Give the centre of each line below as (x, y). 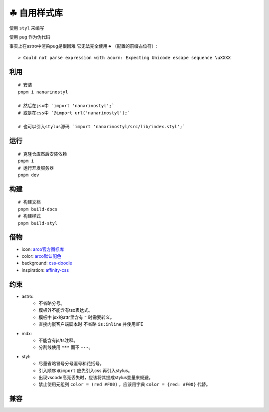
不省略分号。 (52, 303)
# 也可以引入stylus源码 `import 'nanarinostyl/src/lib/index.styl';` (102, 127)
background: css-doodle (47, 263)
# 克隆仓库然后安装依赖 (43, 154)
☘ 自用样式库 (36, 13)
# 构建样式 (29, 216)
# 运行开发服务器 (36, 168)
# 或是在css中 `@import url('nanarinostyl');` (74, 113)
